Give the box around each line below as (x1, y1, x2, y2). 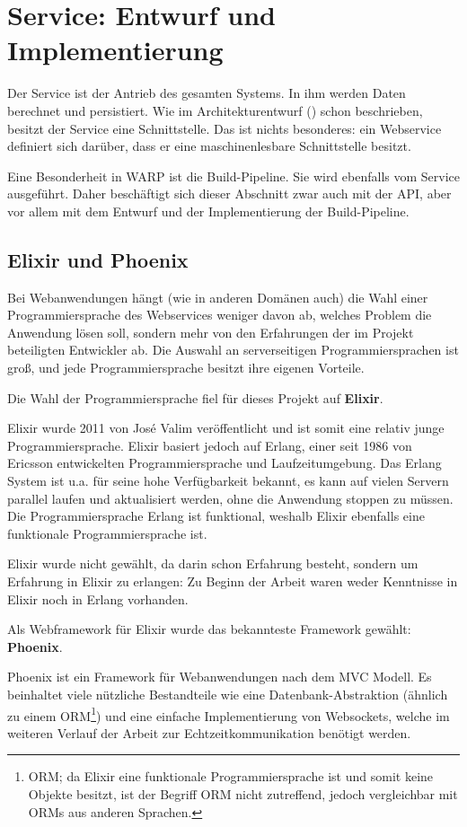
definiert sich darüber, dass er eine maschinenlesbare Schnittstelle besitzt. (7, 136, 411, 155)
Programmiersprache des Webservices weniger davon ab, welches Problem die (7, 305, 432, 324)
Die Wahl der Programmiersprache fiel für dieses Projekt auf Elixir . (7, 388, 383, 407)
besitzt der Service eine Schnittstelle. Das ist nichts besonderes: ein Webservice (7, 119, 442, 137)
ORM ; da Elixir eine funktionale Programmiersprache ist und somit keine (28, 767, 434, 786)
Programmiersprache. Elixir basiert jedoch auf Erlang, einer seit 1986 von (7, 435, 412, 454)
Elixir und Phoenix (7, 245, 189, 273)
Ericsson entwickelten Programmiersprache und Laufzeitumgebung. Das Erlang (7, 453, 442, 472)
